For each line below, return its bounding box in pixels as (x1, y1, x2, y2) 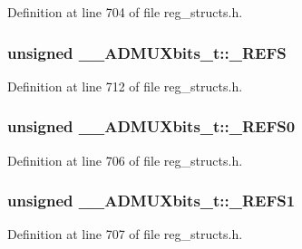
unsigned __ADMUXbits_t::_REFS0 (7, 115, 296, 138)
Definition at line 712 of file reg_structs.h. (7, 76, 243, 95)
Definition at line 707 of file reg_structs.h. (7, 225, 243, 244)
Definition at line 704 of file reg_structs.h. (7, 3, 243, 21)
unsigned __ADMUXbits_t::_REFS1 (7, 189, 296, 212)
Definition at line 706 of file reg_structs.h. (7, 150, 243, 169)
